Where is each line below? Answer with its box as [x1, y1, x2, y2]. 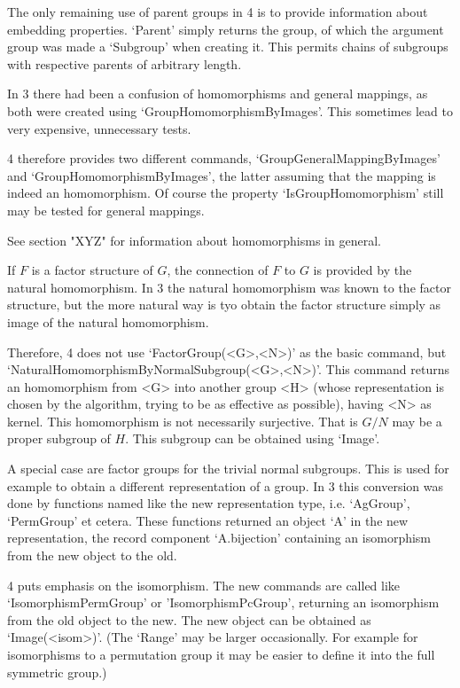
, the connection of [167, 261, 269, 279]
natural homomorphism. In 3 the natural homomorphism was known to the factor [7, 278, 451, 296]
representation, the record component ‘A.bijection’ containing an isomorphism [7, 528, 432, 547]
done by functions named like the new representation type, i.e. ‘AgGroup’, [7, 494, 410, 512]
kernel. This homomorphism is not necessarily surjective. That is [7, 411, 358, 430]
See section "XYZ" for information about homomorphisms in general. [7, 231, 381, 249]
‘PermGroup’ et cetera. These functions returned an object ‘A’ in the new [7, 511, 409, 529]
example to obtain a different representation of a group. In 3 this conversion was [7, 476, 444, 495]
